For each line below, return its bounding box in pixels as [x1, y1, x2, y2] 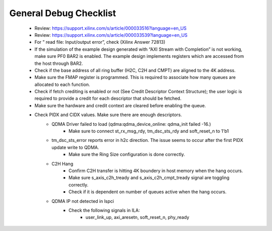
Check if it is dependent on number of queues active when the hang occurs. [69, 189, 227, 195]
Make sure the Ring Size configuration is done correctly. [69, 151, 185, 158]
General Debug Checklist [9, 8, 116, 19]
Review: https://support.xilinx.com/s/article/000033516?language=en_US [34, 25, 187, 31]
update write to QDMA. [51, 144, 99, 150]
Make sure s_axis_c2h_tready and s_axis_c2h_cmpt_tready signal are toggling [69, 175, 230, 181]
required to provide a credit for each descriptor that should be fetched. [34, 96, 181, 102]
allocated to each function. [34, 81, 90, 88]
